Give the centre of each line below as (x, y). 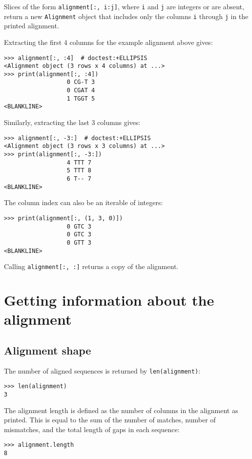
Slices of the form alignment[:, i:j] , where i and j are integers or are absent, (124, 6)
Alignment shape (48, 350)
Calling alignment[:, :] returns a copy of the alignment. (91, 266)
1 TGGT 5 (81, 98)
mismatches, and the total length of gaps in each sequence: (92, 429)
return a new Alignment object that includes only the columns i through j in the (126, 16)
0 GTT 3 (79, 242)
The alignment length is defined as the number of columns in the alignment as (121, 410)
